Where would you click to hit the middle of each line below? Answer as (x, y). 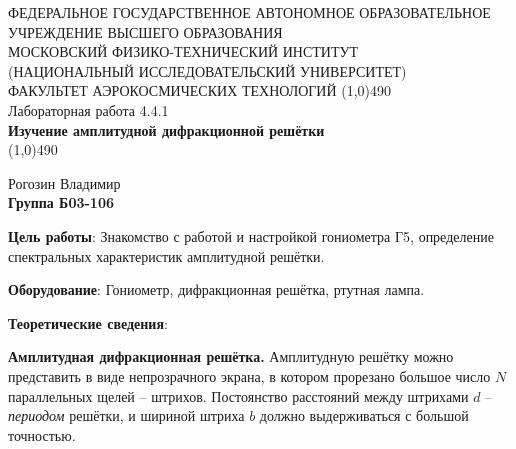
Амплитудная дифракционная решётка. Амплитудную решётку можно (231, 356)
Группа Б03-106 (61, 202)
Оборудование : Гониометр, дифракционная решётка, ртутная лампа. (216, 289)
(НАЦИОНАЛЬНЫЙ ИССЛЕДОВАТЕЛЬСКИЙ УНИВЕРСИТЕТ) (207, 70)
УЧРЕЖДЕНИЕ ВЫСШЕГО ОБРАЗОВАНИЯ (145, 31)
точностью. (42, 434)
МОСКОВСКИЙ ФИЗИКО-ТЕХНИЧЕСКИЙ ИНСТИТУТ (183, 51)
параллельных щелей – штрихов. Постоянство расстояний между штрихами (238, 395)
